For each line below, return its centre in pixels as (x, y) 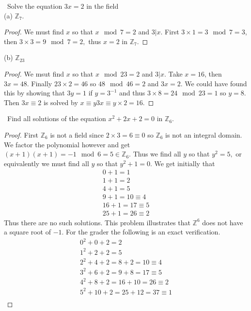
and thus (132, 93)
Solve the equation (35, 6)
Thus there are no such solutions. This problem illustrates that (97, 222)
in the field (102, 6)
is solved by (61, 102)
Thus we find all (157, 154)
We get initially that (185, 163)
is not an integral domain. (204, 134)
